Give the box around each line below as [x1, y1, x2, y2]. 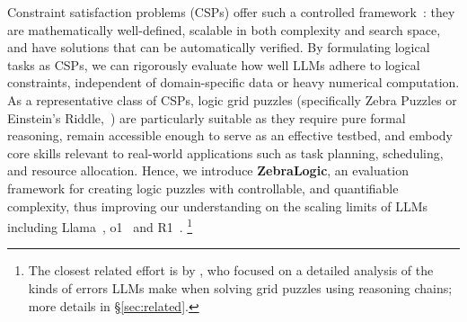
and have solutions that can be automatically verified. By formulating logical [7, 38, 430, 57]
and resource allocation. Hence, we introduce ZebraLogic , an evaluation [7, 161, 409, 180]
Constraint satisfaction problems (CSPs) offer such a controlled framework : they [7, 3, 455, 21]
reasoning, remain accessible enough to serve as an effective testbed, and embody [7, 126, 453, 145]
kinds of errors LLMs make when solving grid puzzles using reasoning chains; [28, 278, 453, 297]
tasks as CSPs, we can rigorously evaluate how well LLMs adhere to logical [7, 55, 420, 74]
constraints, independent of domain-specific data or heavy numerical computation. [7, 73, 460, 92]
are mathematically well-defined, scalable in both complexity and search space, [7, 20, 441, 39]
